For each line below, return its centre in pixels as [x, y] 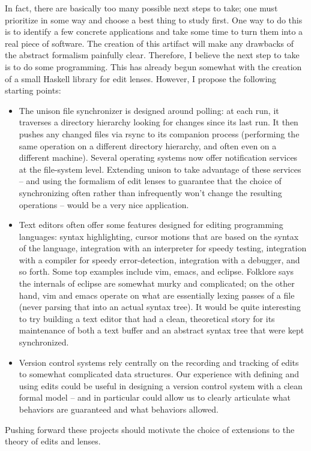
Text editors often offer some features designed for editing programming [151, 225]
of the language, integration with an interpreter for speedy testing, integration [163, 248]
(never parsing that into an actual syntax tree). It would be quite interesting [160, 307]
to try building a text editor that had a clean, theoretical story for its [147, 318]
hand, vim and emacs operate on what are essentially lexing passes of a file [157, 295]
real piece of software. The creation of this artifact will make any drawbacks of [149, 43]
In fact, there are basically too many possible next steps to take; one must [141, 8]
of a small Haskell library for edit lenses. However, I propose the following [141, 78]
